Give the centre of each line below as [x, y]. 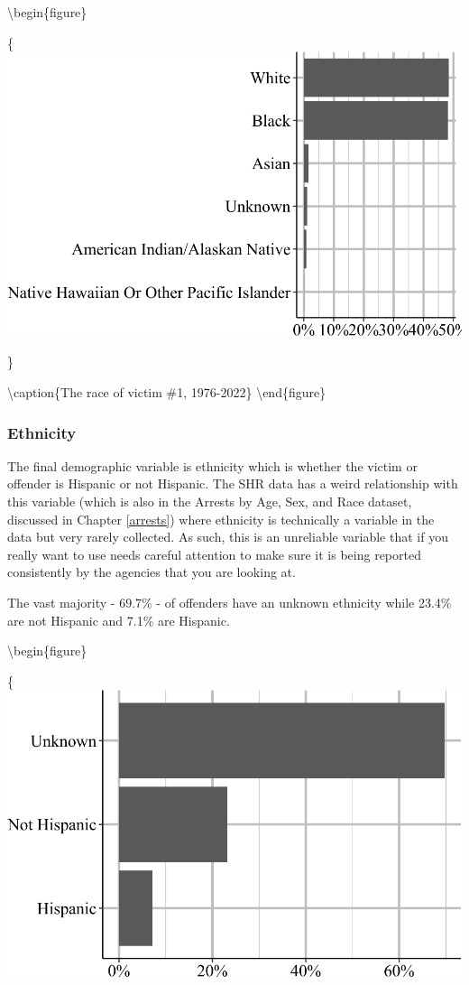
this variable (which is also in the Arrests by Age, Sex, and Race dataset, [210, 501]
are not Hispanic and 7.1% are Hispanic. [119, 620]
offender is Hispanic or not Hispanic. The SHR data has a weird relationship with [233, 483]
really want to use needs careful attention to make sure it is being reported [214, 554]
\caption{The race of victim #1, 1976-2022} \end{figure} [167, 391]
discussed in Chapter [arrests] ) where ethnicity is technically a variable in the [221, 519]
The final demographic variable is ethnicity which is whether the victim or [212, 465]
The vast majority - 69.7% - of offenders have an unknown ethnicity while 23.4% [230, 602]
